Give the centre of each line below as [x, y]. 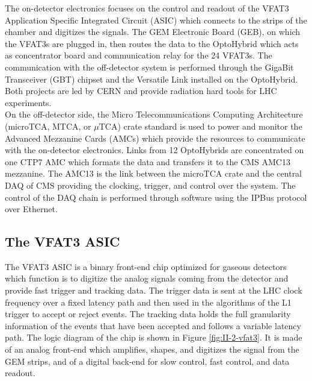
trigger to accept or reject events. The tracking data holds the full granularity [148, 314]
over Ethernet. [31, 209]
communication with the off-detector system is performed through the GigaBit [149, 67]
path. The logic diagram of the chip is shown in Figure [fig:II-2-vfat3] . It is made [154, 337]
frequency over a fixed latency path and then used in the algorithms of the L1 [148, 302]
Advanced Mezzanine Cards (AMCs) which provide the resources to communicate [155, 138]
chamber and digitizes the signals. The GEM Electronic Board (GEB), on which [153, 32]
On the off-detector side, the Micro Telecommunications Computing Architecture [154, 114]
